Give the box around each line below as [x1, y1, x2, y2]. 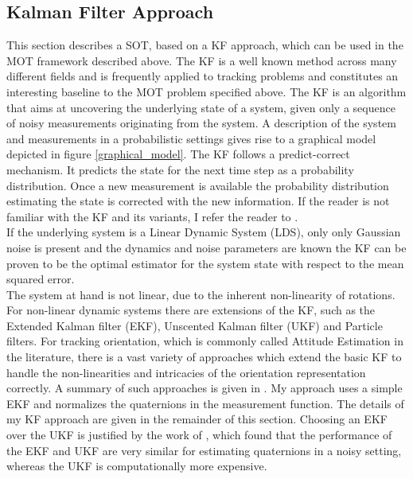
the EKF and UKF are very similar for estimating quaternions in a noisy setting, [6, 442, 402, 458]
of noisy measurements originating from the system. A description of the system [6, 115, 396, 131]
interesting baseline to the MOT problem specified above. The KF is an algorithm [6, 83, 407, 99]
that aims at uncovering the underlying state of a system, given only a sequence [6, 99, 395, 115]
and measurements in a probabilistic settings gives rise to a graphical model [6, 130, 376, 146]
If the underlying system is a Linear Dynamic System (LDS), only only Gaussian [6, 224, 401, 240]
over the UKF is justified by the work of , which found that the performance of [6, 426, 392, 443]
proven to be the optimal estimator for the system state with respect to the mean [6, 255, 404, 271]
